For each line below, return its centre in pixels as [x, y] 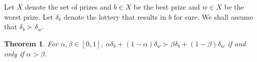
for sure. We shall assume [213, 16]
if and [236, 43]
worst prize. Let [29, 16]
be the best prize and [167, 7]
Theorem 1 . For [31, 43]
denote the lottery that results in [115, 16]
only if [14, 53]
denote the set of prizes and [68, 7]
